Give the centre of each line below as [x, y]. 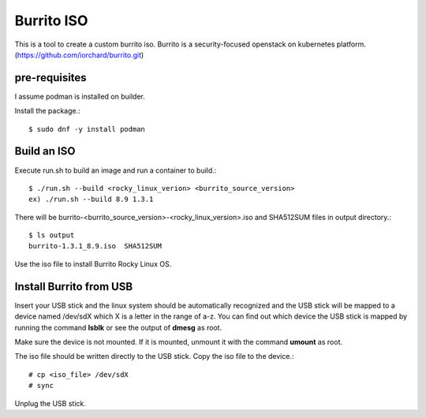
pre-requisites [50, 78]
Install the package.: [47, 111]
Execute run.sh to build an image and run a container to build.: [116, 170]
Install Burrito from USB [74, 287]
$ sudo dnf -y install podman [87, 129]
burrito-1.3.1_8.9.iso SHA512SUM [95, 246]
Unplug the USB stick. [50, 403]
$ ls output [52, 235]
